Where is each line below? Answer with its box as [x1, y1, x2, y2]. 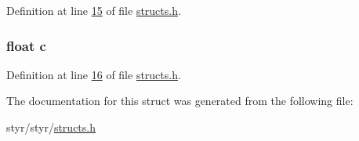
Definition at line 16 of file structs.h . [6, 66, 181, 82]
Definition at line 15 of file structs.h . [6, 2, 181, 18]
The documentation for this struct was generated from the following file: [6, 92, 354, 109]
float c [6, 35, 46, 55]
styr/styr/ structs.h [6, 119, 96, 135]
